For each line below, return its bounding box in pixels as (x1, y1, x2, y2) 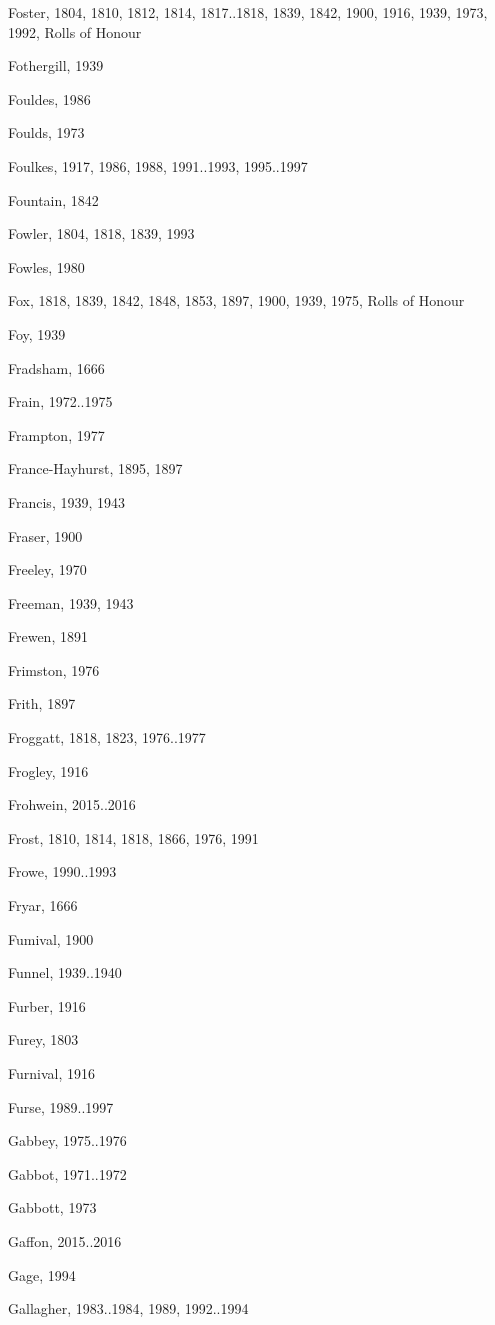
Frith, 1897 (8, 693, 76, 714)
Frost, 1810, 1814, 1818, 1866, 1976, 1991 (8, 827, 259, 848)
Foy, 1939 (8, 323, 66, 344)
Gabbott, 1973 (8, 1197, 97, 1218)
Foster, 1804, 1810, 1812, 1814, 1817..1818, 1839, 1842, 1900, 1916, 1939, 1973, (8, 2, 488, 22)
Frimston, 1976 (8, 659, 100, 680)
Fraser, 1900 (8, 525, 83, 546)
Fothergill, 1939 (8, 55, 104, 76)
